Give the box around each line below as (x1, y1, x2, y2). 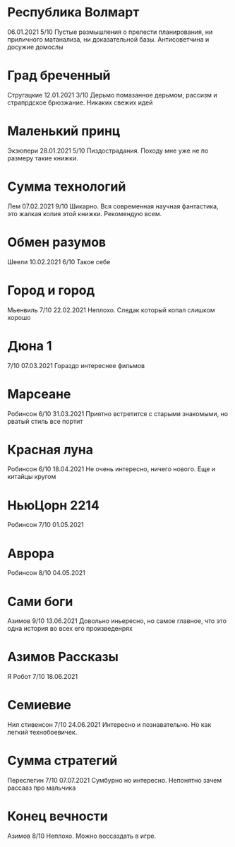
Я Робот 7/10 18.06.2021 (7, 673, 78, 681)
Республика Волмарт (7, 4, 140, 20)
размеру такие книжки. (7, 153, 79, 162)
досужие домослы (7, 42, 64, 51)
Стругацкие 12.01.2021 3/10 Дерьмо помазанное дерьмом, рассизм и (7, 90, 217, 99)
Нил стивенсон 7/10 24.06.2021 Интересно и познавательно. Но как (7, 721, 212, 729)
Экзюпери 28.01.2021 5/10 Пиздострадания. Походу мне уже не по (7, 146, 209, 155)
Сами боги (7, 593, 73, 610)
